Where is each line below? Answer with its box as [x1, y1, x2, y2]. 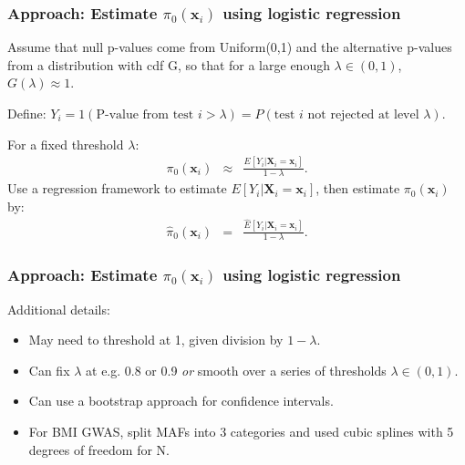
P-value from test [96, 108, 194, 121]
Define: [7, 104, 46, 122]
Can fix [28, 360, 70, 379]
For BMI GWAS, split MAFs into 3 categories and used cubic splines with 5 [28, 421, 454, 440]
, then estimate [315, 179, 400, 198]
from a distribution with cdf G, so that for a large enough [7, 55, 330, 74]
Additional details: [7, 299, 110, 318]
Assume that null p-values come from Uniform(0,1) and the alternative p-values [7, 37, 452, 57]
